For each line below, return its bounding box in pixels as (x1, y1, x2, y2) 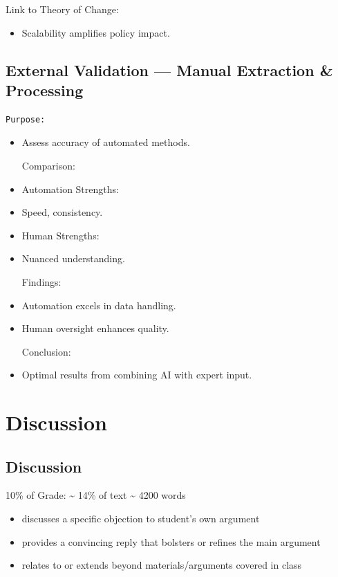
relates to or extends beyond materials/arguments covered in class (21, 558, 302, 572)
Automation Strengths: (21, 181, 119, 196)
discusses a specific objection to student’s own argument (21, 511, 260, 526)
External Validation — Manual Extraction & (6, 59, 333, 80)
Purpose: (6, 114, 46, 125)
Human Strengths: (21, 228, 100, 242)
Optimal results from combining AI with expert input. (21, 367, 252, 382)
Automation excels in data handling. (21, 297, 176, 312)
